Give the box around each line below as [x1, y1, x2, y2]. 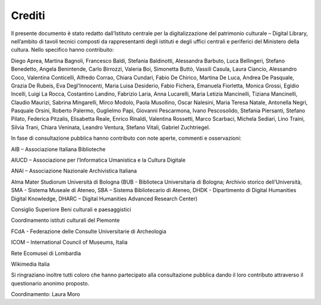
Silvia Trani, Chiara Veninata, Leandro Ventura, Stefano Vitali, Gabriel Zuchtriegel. [11, 124, 210, 131]
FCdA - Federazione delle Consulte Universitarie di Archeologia [11, 228, 166, 235]
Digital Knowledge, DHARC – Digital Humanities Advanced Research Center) [11, 195, 198, 202]
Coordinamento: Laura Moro [11, 291, 80, 298]
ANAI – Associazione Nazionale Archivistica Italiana [11, 167, 137, 175]
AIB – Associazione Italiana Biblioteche [11, 146, 106, 153]
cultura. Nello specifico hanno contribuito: [11, 46, 114, 54]
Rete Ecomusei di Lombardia [11, 250, 81, 257]
